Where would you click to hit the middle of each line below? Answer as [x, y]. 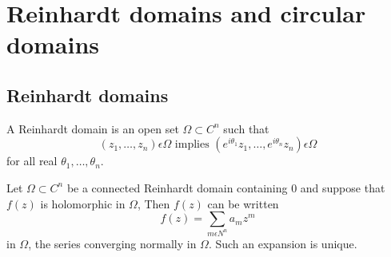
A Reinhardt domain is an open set [93, 128]
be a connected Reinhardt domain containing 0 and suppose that [226, 187]
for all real [32, 161]
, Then [154, 203]
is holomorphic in [83, 203]
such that [246, 128]
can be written [243, 203]
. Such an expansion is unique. [283, 244]
